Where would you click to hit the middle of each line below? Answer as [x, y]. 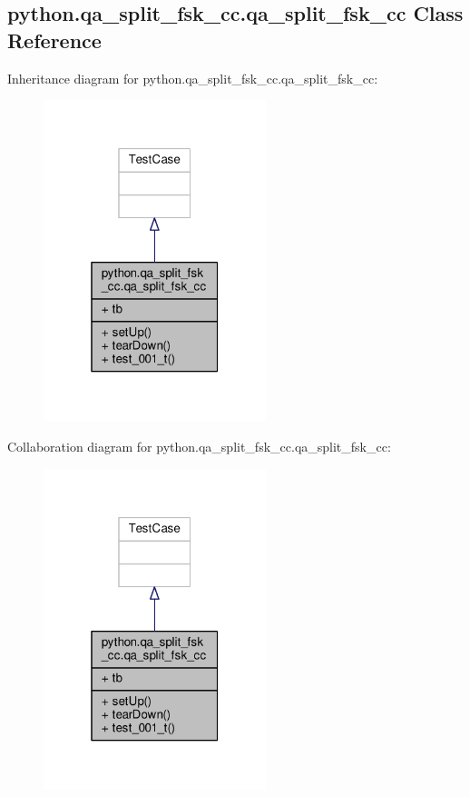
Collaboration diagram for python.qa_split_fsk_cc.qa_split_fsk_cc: [199, 447]
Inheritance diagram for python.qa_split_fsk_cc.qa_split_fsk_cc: [193, 78]
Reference [54, 40]
